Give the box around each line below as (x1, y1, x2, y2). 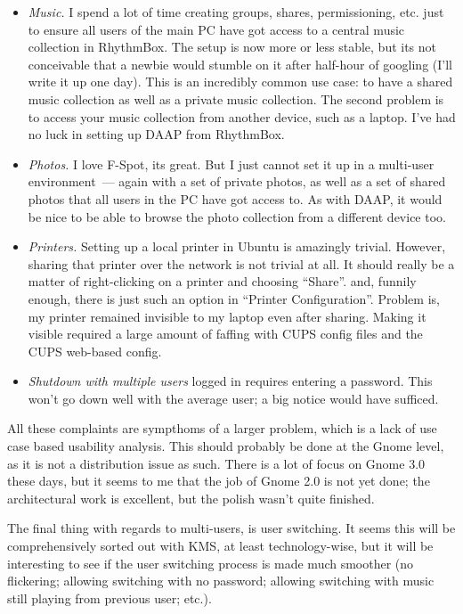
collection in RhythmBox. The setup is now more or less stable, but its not (28, 37, 437, 56)
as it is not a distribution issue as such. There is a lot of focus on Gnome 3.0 (7, 454, 426, 472)
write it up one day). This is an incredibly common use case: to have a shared (28, 72, 453, 91)
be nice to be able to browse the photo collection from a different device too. (28, 207, 446, 225)
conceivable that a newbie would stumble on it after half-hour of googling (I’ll (28, 54, 452, 73)
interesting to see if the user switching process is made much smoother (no (7, 553, 414, 572)
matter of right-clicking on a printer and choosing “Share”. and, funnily (28, 272, 417, 291)
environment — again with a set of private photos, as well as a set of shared (28, 172, 446, 191)
